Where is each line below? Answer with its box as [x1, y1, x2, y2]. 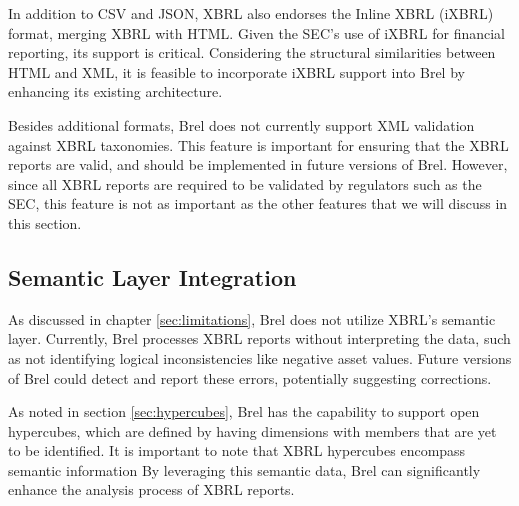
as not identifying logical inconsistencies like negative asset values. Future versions [8, 347, 512, 368]
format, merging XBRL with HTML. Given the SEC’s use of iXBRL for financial [8, 22, 505, 43]
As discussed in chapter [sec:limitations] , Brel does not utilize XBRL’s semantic [8, 308, 496, 329]
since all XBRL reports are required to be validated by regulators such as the [8, 173, 482, 194]
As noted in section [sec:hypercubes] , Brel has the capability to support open [8, 401, 480, 422]
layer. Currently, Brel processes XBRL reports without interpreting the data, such [8, 328, 511, 349]
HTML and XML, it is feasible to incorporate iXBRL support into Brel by [8, 61, 465, 82]
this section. [8, 212, 82, 233]
